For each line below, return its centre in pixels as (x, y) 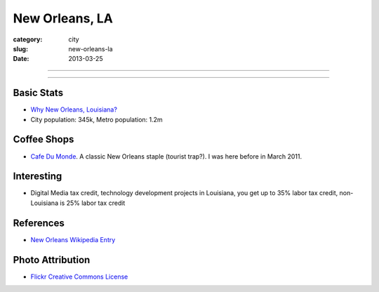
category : (28, 39)
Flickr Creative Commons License (79, 277)
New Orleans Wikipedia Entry (73, 239)
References (39, 223)
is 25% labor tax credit (93, 203)
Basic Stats (38, 93)
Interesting (38, 177)
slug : (20, 48)
